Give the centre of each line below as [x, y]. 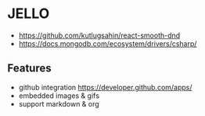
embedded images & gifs [59, 96]
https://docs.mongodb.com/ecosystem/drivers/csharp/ [108, 43]
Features [29, 69]
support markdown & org [59, 103]
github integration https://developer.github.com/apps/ [105, 87]
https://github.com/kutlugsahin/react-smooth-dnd [99, 35]
